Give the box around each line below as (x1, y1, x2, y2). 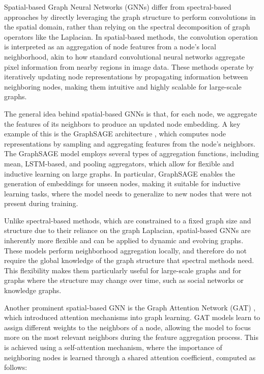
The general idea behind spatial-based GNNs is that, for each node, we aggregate (4, 108, 257, 119)
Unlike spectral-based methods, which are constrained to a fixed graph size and (4, 215, 251, 225)
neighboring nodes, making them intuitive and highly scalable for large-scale (4, 81, 242, 92)
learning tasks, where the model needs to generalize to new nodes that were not (4, 188, 252, 198)
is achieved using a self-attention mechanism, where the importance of (4, 342, 222, 352)
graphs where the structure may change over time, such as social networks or (4, 275, 244, 285)
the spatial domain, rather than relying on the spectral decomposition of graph (4, 21, 250, 32)
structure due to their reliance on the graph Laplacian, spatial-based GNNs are (4, 225, 251, 236)
